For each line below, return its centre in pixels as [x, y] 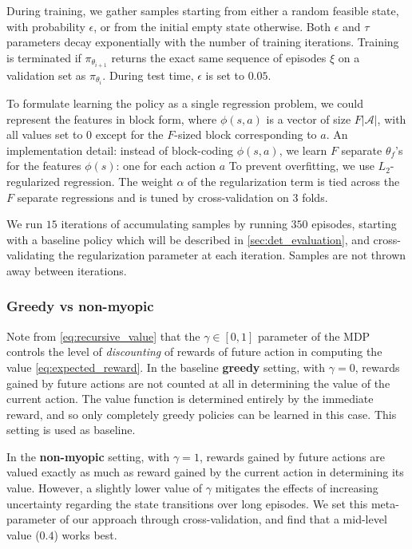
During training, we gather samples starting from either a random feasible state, [203, 10]
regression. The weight [118, 181]
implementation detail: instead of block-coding [120, 150]
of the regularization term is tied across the [294, 181]
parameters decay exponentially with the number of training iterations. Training [203, 42]
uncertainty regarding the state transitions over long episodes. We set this [187, 503]
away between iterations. [67, 270]
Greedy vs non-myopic [80, 306]
